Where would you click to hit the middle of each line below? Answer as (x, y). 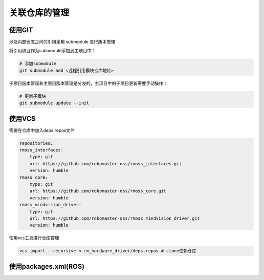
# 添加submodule (38, 64)
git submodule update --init (54, 103)
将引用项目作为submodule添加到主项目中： (53, 51)
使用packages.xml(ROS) (47, 266)
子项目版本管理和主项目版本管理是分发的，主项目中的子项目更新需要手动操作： (88, 83)
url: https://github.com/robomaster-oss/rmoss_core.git (98, 191)
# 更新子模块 (33, 96)
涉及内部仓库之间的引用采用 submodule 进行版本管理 (62, 42)
